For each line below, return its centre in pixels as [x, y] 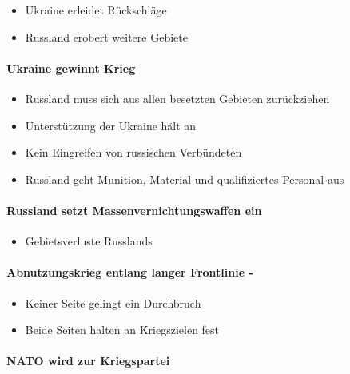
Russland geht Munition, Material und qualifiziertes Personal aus [185, 179]
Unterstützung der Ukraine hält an [111, 125]
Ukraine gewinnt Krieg [71, 68]
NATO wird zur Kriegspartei [88, 361]
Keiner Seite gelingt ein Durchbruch [113, 302]
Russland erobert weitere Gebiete [106, 36]
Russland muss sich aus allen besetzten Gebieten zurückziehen [177, 98]
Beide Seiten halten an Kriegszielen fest [122, 330]
